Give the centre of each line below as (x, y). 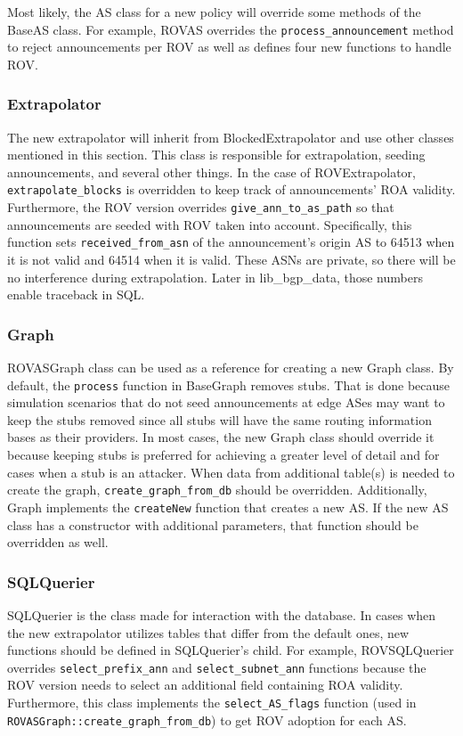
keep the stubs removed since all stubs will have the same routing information (219, 419)
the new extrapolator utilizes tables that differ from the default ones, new (208, 632)
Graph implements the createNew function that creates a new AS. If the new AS (228, 507)
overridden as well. (58, 542)
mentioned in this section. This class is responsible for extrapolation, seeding (216, 155)
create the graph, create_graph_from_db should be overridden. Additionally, (217, 490)
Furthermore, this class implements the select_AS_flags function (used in (212, 702)
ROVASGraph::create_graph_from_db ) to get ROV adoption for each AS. (207, 720)
